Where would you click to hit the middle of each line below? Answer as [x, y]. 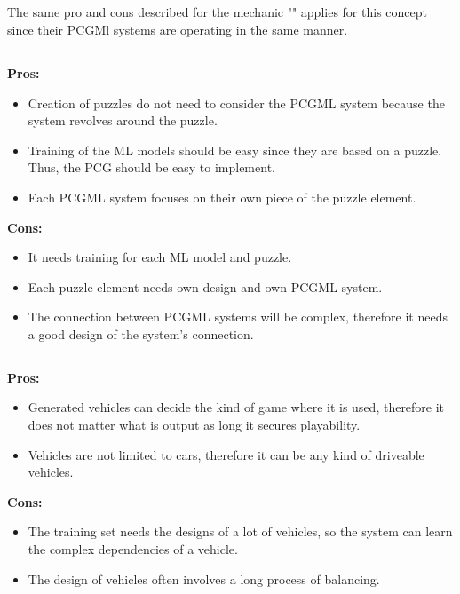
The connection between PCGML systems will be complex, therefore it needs [238, 317]
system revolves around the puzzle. [123, 120]
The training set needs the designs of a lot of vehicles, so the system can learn [240, 531]
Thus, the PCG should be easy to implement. [151, 167]
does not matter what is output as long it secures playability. [194, 425]
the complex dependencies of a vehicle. [133, 549]
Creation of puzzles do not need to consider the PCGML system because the [236, 103]
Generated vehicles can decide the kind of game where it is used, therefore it [236, 407]
